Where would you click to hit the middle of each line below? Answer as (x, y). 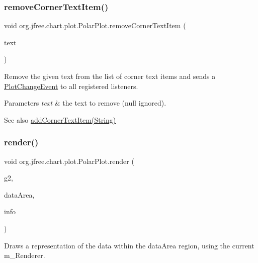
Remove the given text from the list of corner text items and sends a (110, 76)
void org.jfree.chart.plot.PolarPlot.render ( (69, 161)
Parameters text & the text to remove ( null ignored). (85, 103)
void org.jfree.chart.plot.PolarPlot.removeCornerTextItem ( (95, 25)
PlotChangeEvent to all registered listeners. (71, 86)
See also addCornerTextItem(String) (60, 119)
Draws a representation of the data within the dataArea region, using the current (129, 245)
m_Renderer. (25, 255)
